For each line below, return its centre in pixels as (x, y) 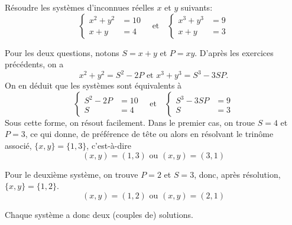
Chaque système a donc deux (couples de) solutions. (99, 214)
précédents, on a (34, 64)
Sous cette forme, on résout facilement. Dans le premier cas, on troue (130, 122)
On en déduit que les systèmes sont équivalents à (93, 85)
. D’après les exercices (234, 52)
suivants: (197, 7)
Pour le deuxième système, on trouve (72, 174)
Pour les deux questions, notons (62, 52)
